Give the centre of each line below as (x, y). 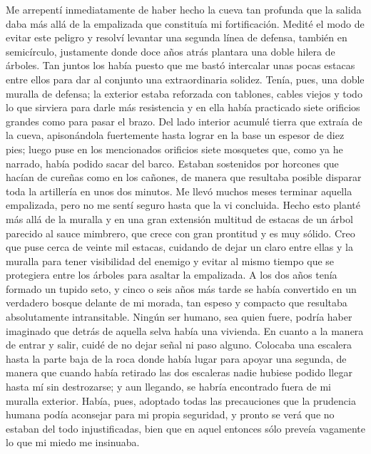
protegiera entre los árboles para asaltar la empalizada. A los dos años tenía (172, 275)
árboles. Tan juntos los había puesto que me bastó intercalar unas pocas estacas (181, 65)
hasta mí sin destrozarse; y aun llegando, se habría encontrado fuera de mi (168, 387)
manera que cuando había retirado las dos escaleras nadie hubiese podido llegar (179, 372)
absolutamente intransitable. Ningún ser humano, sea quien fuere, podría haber (179, 317)
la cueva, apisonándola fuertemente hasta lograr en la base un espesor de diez (175, 135)
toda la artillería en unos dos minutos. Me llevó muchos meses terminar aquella (179, 191)
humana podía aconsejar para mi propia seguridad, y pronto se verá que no (170, 414)
